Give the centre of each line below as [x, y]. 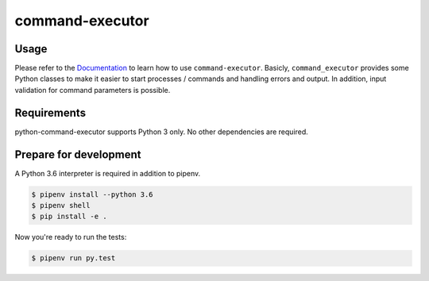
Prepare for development [78, 154]
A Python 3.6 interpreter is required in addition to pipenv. [108, 173]
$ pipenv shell [61, 206]
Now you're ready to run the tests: [71, 237]
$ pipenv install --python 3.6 [93, 194]
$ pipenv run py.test [73, 258]
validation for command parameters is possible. [93, 90]
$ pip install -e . [69, 217]
